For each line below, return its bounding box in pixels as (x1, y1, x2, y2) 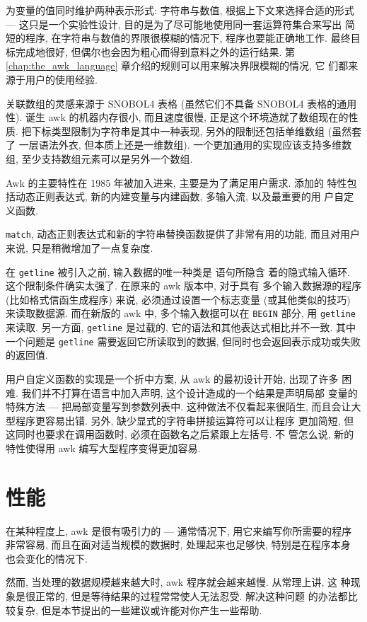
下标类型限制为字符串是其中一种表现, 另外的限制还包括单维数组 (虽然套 (31, 123, 362, 138)
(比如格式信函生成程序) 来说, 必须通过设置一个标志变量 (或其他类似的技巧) (6, 292, 351, 306)
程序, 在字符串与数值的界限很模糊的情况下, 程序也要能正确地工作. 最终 (25, 30, 351, 45)
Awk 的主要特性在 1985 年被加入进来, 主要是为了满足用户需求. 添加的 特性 (6, 175, 347, 190)
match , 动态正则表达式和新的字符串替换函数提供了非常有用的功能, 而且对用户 (6, 226, 360, 241)
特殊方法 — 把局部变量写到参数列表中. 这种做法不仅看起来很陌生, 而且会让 (6, 399, 351, 414)
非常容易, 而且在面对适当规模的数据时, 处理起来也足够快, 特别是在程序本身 (6, 537, 351, 552)
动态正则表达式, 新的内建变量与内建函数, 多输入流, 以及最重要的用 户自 (15, 189, 344, 204)
